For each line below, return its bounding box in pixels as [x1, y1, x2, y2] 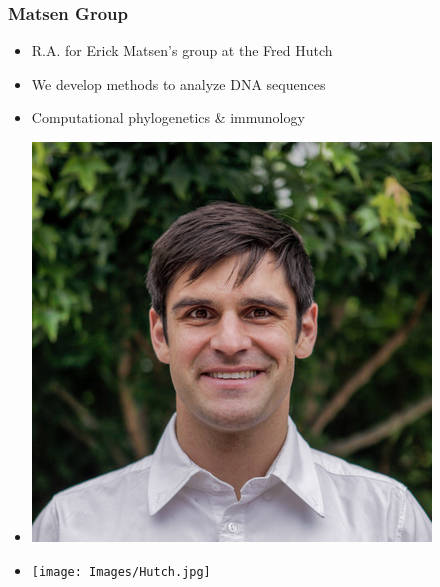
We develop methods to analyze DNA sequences [31, 73, 326, 94]
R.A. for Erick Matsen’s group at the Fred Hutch [31, 40, 333, 61]
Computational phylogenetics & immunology [31, 107, 305, 128]
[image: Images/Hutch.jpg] [31, 564, 211, 579]
